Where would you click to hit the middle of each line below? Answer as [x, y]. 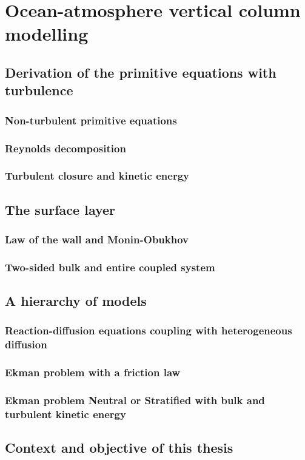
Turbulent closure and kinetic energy [97, 176]
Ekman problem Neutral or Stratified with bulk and [135, 400]
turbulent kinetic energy [65, 414]
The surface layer [60, 209]
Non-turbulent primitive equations [91, 120]
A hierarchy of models [76, 301]
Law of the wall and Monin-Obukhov [97, 239]
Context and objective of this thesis [119, 448]
